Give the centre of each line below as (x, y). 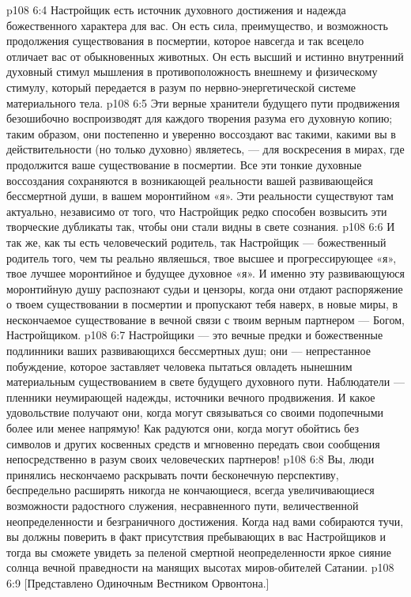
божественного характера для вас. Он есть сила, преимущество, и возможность (197, 25)
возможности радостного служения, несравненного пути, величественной (183, 505)
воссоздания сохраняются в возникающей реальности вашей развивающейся (190, 180)
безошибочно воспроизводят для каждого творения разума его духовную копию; (200, 118)
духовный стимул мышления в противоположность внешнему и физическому (192, 72)
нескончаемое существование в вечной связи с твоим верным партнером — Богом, (205, 319)
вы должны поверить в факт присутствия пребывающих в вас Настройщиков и (196, 537)
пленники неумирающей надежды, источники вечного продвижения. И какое (191, 397)
